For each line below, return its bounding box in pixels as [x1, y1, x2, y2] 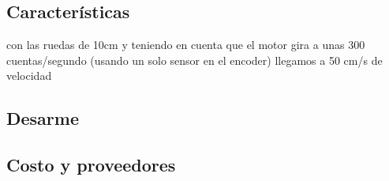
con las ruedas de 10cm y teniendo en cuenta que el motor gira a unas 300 [6, 36, 365, 53]
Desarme [6, 106, 80, 130]
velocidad [6, 67, 52, 84]
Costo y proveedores [6, 153, 176, 177]
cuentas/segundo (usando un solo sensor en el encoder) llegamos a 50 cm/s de [6, 51, 383, 68]
